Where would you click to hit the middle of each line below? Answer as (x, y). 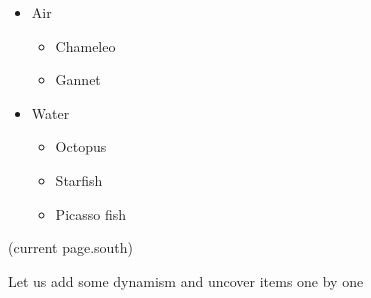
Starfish (79, 179)
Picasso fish (91, 213)
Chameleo (85, 45)
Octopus (81, 146)
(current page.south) (71, 247)
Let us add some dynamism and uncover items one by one (186, 280)
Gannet (78, 79)
